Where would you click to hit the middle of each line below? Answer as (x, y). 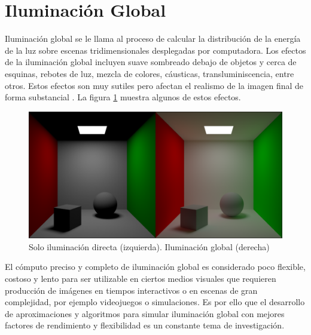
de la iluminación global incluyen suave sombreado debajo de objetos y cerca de (151, 62)
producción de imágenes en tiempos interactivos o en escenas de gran (131, 290)
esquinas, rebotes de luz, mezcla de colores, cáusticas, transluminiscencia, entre (150, 73)
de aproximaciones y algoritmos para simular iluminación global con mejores (145, 313)
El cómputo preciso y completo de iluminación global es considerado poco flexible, (155, 267)
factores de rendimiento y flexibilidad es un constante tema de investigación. (145, 325)
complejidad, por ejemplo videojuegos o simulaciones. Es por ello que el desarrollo (155, 302)
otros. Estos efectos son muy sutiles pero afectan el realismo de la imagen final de (154, 85)
